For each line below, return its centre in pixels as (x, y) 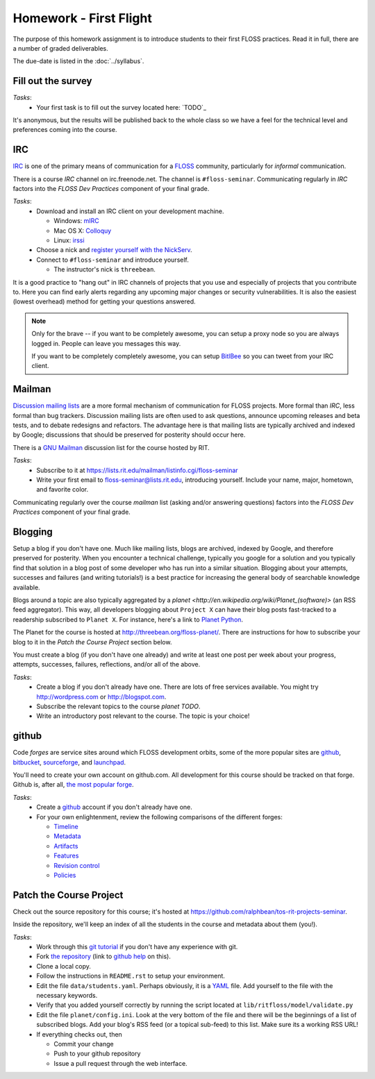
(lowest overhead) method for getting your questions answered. (104, 301)
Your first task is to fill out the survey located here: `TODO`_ (122, 107)
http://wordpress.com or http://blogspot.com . (101, 696)
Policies (65, 875)
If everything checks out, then (80, 1034)
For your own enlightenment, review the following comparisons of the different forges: (159, 817)
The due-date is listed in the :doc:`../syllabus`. (78, 61)
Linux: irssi (69, 240)
